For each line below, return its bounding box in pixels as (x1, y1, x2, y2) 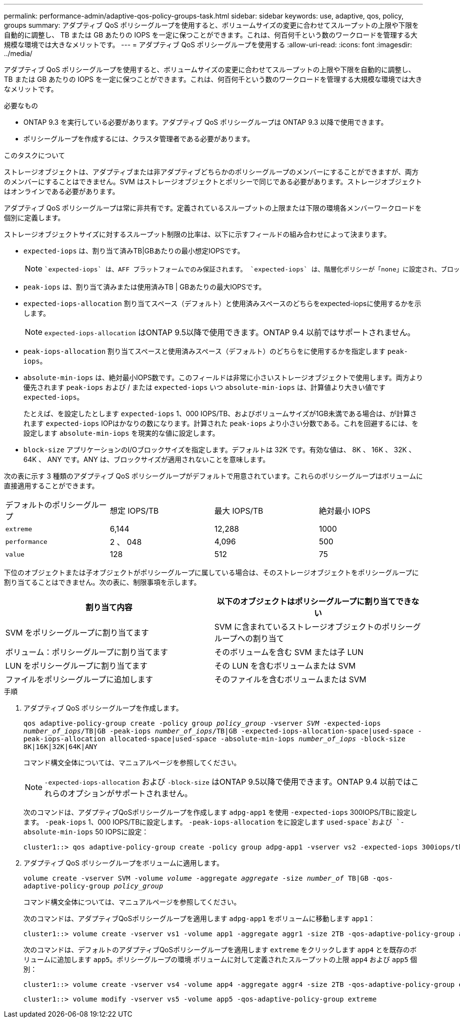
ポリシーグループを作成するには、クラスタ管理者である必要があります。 (23, 135, 254, 143)
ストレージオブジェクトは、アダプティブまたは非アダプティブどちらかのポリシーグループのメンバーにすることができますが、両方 (4, 168, 419, 176)
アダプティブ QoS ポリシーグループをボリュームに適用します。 (23, 859, 224, 867)
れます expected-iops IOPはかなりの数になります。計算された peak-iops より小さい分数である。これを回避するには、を (23, 419, 419, 427)
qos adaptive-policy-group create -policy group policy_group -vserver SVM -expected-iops (23, 719, 381, 727)
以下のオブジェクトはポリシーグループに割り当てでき (216, 597, 412, 606)
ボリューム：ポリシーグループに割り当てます (5, 647, 168, 657)
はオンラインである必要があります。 (4, 187, 119, 195)
